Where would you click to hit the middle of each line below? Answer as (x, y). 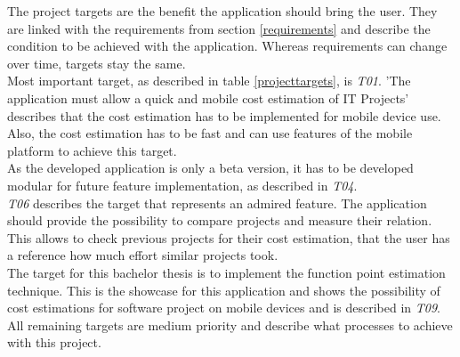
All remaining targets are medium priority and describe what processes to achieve (230, 325)
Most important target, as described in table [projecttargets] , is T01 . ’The (209, 81)
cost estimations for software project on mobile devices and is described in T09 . (224, 308)
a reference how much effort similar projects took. (143, 255)
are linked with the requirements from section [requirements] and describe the (219, 28)
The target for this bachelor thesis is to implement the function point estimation (226, 272)
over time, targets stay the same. (97, 63)
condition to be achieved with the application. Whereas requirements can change (227, 46)
